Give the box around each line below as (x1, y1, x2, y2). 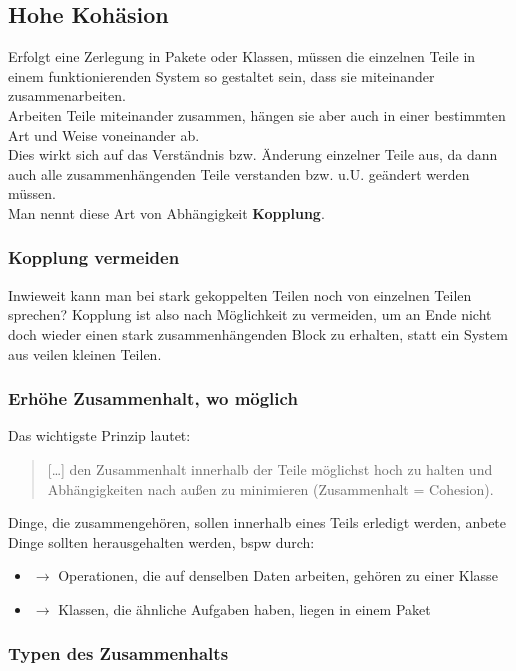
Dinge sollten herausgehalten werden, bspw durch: (8, 531, 315, 552)
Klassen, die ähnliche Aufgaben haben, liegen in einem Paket (58, 598, 431, 619)
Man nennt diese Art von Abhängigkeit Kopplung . (8, 202, 325, 223)
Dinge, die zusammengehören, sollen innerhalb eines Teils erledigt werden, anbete (8, 512, 507, 533)
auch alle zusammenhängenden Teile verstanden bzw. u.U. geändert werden (8, 163, 470, 184)
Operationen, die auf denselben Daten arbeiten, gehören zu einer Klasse (58, 565, 498, 586)
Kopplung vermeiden (8, 245, 180, 270)
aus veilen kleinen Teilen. (8, 343, 162, 364)
